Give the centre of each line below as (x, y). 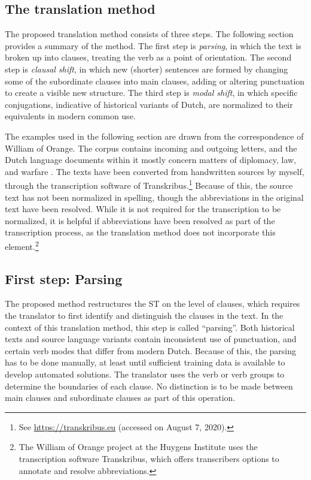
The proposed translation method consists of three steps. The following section (149, 34)
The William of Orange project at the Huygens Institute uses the (138, 447)
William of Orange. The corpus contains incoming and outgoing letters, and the (151, 148)
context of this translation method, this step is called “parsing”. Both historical (150, 327)
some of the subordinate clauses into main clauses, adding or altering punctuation (155, 81)
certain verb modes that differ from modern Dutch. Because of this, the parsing (151, 350)
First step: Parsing (64, 278)
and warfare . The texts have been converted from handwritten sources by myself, (155, 171)
